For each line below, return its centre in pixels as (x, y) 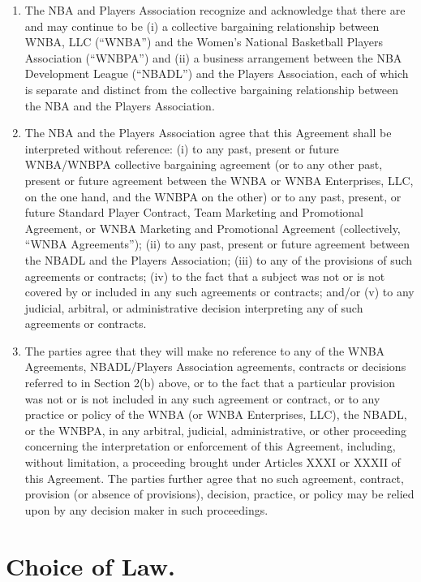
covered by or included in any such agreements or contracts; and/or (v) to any (219, 292)
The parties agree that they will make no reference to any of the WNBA (205, 350)
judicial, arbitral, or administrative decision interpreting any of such (194, 307)
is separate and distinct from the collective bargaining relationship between (211, 89)
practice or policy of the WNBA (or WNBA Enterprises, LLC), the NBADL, (216, 414)
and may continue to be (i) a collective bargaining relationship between (202, 26)
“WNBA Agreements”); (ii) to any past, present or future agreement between (217, 244)
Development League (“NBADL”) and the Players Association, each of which (217, 73)
